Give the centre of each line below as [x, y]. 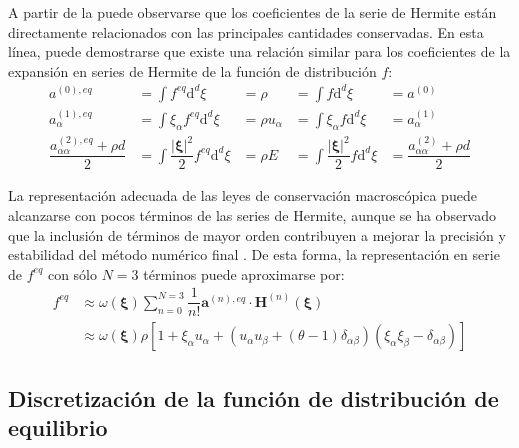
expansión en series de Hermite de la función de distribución [192, 70]
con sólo [72, 273]
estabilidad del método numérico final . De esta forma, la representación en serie [254, 254]
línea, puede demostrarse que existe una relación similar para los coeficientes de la [259, 51]
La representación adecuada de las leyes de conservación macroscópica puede [242, 195]
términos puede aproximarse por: [244, 273]
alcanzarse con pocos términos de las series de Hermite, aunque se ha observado [252, 214]
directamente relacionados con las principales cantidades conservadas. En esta [246, 31]
